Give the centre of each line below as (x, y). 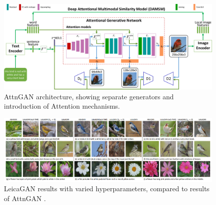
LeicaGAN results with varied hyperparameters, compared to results (107, 189)
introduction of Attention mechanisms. (62, 106)
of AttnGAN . (25, 198)
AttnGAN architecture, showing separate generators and (89, 96)
